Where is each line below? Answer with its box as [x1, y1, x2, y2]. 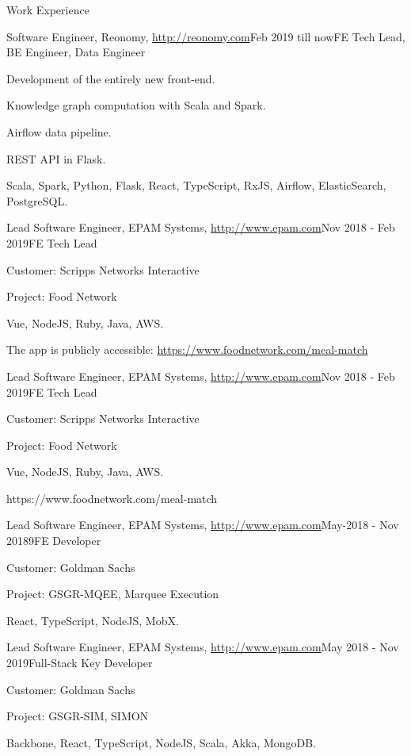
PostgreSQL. [6, 192, 68, 209]
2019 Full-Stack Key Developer [6, 654, 153, 671]
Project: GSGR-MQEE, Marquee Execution [6, 585, 219, 602]
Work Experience [6, 2, 89, 17]
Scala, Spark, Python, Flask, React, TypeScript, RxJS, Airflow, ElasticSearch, [6, 177, 386, 194]
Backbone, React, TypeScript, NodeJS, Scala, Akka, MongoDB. [6, 734, 317, 750]
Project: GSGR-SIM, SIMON [6, 708, 149, 724]
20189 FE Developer [6, 532, 101, 549]
